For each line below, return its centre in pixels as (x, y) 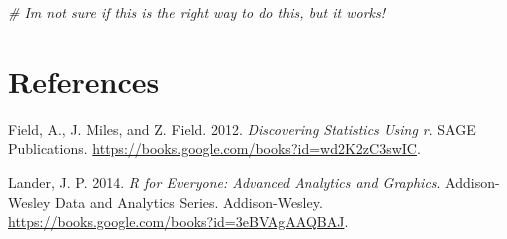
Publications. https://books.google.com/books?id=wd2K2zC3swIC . (214, 148)
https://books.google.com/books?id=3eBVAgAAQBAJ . (178, 221)
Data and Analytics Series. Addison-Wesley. (189, 201)
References (84, 80)
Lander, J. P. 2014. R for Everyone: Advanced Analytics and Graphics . (224, 181)
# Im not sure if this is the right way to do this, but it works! (197, 12)
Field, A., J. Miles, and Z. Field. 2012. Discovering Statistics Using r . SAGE (242, 128)
